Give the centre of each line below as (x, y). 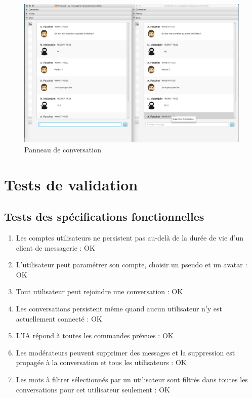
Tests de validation (71, 184)
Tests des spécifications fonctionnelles (104, 216)
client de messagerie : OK (55, 247)
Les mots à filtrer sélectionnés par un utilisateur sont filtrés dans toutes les (132, 379)
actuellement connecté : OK (59, 318)
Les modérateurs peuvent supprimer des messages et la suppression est (125, 352)
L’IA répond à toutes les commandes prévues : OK (95, 335)
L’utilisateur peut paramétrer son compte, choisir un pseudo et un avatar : (132, 265)
